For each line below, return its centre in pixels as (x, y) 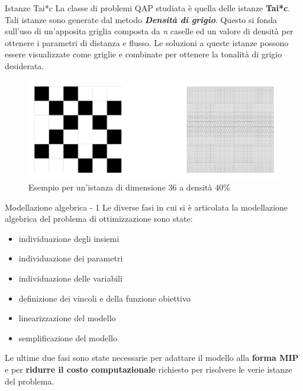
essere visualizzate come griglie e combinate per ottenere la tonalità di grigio (144, 54)
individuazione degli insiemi (69, 238)
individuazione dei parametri (71, 258)
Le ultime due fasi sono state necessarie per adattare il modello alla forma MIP (152, 358)
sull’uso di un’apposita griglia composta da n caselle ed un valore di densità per (149, 31)
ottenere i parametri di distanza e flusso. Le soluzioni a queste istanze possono (147, 42)
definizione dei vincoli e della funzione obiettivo (104, 298)
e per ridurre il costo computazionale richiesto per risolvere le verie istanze (149, 369)
